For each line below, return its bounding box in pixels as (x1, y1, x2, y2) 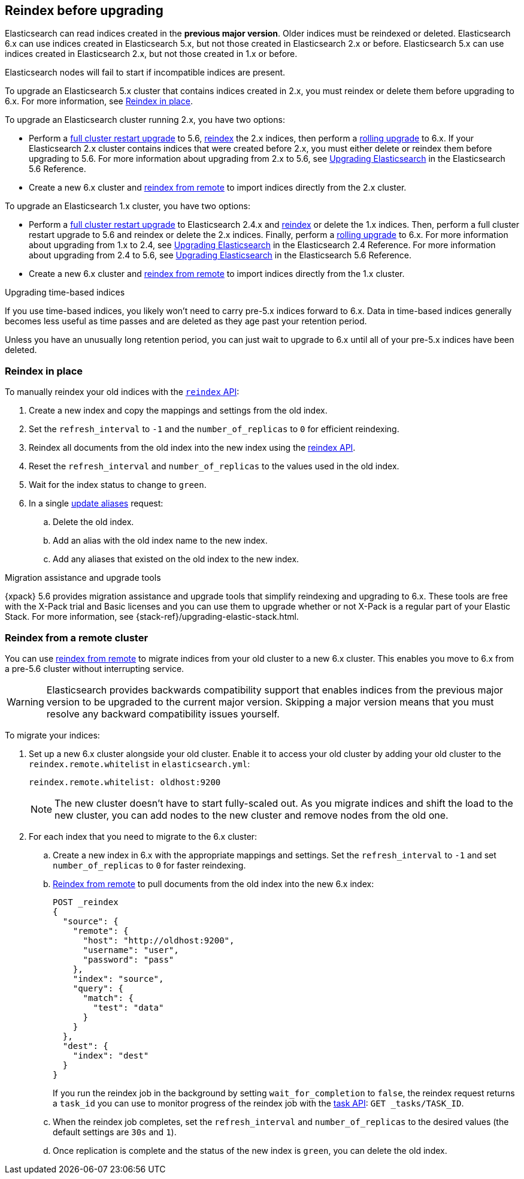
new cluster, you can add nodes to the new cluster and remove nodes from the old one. (54, 809, 449, 821)
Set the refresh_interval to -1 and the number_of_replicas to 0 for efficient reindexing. (29, 424, 399, 435)
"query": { (72, 983, 124, 993)
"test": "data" (93, 1002, 164, 1012)
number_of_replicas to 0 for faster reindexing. (53, 860, 246, 870)
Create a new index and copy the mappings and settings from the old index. (29, 405, 328, 416)
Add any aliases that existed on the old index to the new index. (53, 554, 299, 565)
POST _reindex (53, 897, 119, 907)
